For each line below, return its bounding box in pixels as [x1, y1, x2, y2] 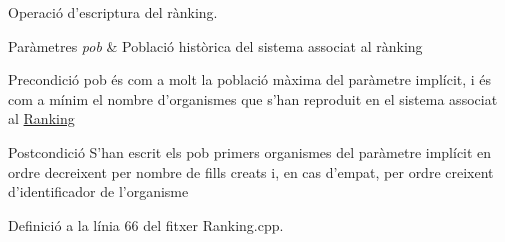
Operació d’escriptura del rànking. [8, 2, 218, 22]
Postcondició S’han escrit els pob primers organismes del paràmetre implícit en [8, 141, 492, 162]
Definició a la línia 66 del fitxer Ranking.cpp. [8, 214, 284, 235]
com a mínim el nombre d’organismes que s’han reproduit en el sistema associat [8, 88, 498, 109]
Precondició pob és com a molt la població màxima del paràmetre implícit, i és [8, 69, 492, 90]
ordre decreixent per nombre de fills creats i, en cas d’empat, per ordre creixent [8, 161, 494, 182]
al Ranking [8, 108, 75, 129]
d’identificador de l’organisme [8, 181, 189, 202]
